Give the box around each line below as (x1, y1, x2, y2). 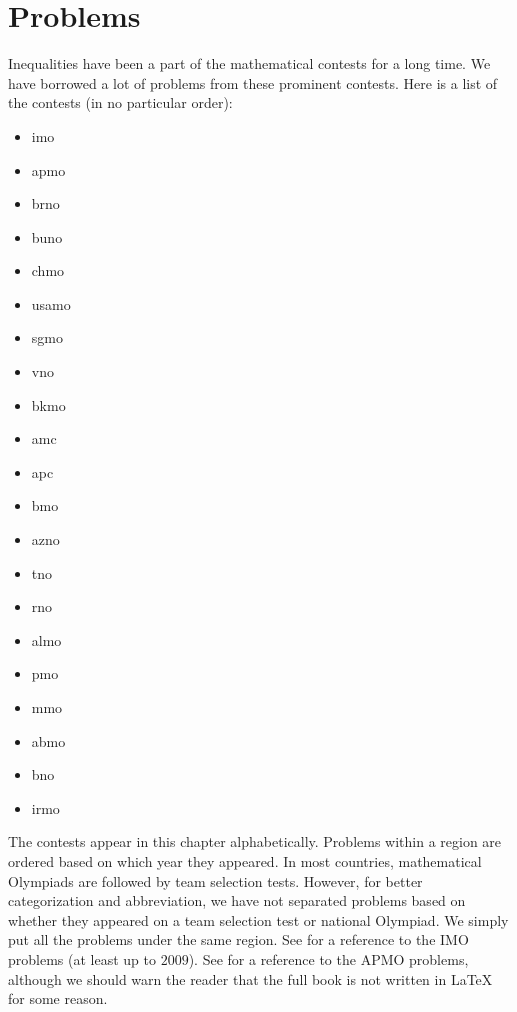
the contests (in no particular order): (8, 92, 233, 113)
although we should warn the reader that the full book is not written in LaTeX (8, 968, 493, 989)
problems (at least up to (8, 948, 156, 969)
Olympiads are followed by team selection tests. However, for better (8, 870, 423, 891)
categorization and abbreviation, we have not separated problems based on (8, 890, 466, 911)
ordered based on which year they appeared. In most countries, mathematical (8, 850, 482, 871)
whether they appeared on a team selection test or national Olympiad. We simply (8, 909, 509, 930)
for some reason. (8, 988, 108, 1009)
